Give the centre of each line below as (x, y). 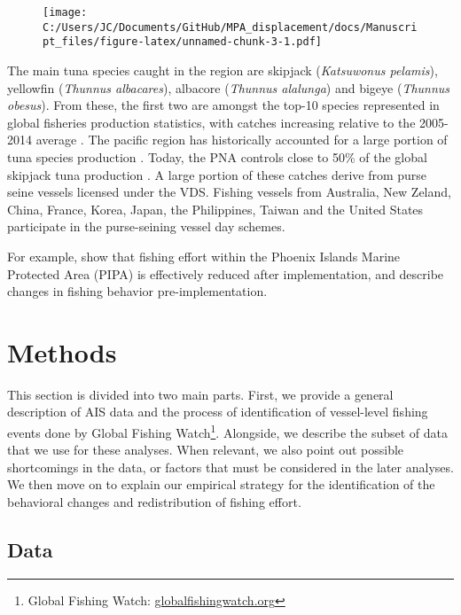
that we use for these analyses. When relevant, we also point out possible (206, 450)
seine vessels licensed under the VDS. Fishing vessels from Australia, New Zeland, (229, 192)
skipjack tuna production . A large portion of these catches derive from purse (217, 174)
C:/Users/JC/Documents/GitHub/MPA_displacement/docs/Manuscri (230, 27)
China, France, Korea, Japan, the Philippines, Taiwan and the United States (215, 209)
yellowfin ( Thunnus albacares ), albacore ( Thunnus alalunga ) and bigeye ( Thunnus (229, 87)
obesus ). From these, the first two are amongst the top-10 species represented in (223, 105)
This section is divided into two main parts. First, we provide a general (200, 394)
